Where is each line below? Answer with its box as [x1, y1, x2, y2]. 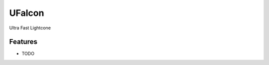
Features [9, 38, 37, 46]
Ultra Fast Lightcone [9, 25, 51, 31]
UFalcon [9, 7, 44, 18]
